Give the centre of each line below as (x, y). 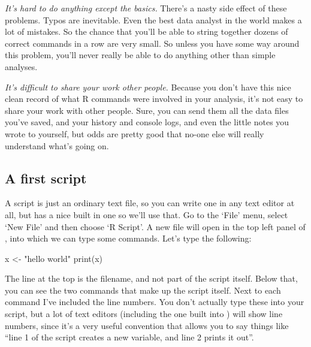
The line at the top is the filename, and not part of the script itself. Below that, (151, 278)
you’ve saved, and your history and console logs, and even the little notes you (147, 122)
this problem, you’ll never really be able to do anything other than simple (140, 55)
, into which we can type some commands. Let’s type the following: (128, 238)
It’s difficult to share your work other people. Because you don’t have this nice (148, 87)
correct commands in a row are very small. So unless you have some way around (152, 43)
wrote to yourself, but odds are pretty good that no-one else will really (135, 133)
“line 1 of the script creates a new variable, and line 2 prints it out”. (129, 337)
